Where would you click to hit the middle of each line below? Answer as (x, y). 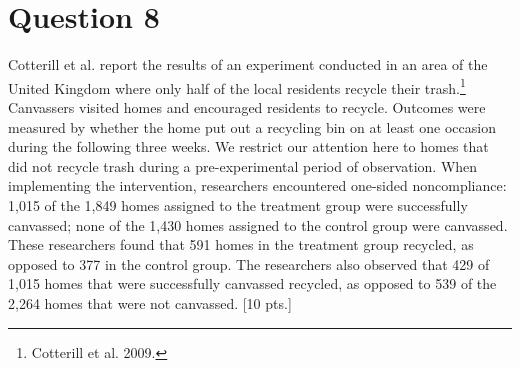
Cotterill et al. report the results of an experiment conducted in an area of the (248, 64)
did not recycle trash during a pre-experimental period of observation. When (243, 165)
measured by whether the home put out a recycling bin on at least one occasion (252, 126)
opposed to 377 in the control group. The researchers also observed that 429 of (249, 263)
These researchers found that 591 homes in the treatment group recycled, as (241, 244)
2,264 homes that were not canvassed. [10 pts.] (150, 302)
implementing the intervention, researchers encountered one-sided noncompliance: (257, 185)
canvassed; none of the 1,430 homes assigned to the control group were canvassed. (258, 224)
